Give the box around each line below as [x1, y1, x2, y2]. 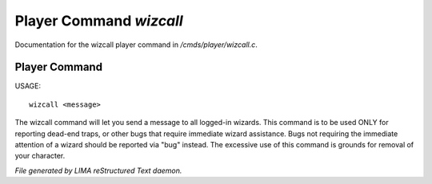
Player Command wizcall [14, 12, 183, 29]
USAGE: [14, 81, 42, 91]
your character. [14, 151, 66, 161]
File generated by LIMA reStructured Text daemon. [14, 166, 182, 175]
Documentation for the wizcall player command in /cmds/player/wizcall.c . [14, 40, 258, 49]
